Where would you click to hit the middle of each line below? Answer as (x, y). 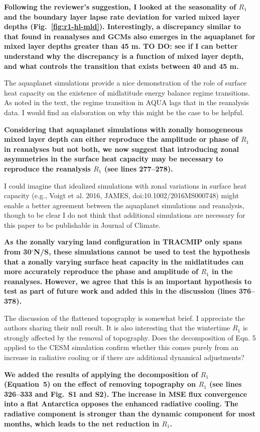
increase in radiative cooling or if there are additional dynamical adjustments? (124, 357)
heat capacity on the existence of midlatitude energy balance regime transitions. (127, 92)
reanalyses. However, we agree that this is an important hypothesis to (128, 281)
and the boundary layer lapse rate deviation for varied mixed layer (122, 16)
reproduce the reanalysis (47, 168)
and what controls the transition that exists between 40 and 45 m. (121, 66)
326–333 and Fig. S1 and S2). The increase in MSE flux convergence (126, 394)
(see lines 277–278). (139, 168)
